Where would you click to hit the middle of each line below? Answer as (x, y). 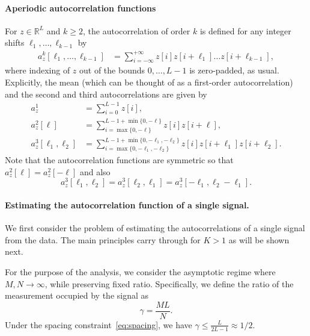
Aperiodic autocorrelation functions (81, 8)
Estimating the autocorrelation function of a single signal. (127, 204)
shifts (15, 42)
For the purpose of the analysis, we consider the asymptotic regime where (140, 271)
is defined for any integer (245, 30)
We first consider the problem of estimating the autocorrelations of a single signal (155, 228)
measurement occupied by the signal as (77, 295)
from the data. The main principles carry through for (103, 239)
